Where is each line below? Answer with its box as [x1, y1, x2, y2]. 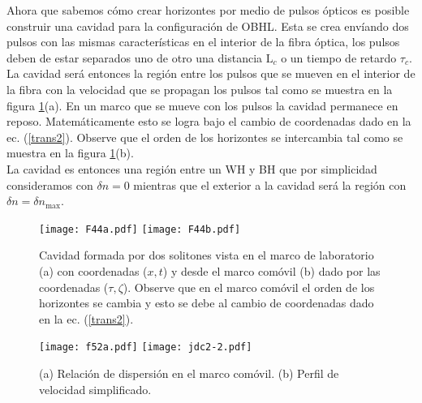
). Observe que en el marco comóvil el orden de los [123, 278, 375, 295]
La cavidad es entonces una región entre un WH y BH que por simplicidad [6, 160, 377, 177]
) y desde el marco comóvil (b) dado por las [162, 262, 381, 279]
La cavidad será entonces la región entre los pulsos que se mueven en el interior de [6, 65, 416, 82]
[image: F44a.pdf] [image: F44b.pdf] [39, 223, 241, 235]
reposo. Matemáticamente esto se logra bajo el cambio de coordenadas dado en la [6, 113, 411, 130]
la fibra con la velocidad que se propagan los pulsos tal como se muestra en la [6, 80, 393, 97]
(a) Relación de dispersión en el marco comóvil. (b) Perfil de [39, 365, 339, 381]
